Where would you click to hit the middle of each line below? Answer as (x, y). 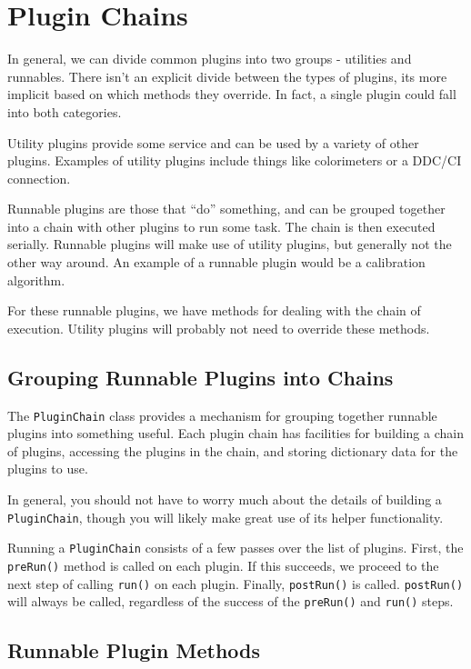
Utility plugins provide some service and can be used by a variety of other (213, 142)
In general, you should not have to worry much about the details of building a (225, 499)
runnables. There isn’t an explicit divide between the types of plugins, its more (227, 76)
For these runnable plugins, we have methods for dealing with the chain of (214, 310)
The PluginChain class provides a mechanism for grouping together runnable (222, 415)
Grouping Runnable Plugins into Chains (200, 377)
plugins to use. (48, 469)
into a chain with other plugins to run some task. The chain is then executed (221, 226)
